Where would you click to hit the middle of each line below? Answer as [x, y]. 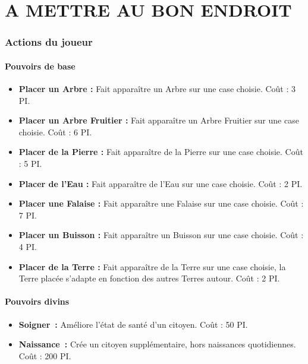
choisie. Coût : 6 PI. [55, 132]
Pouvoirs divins [37, 301]
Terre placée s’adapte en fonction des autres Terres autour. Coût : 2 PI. [149, 278]
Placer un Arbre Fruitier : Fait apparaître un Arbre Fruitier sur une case [159, 120]
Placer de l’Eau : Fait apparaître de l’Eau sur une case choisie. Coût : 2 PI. [161, 183]
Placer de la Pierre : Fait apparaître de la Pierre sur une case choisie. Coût [161, 152]
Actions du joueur [49, 42]
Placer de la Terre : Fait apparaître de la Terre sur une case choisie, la [152, 266]
